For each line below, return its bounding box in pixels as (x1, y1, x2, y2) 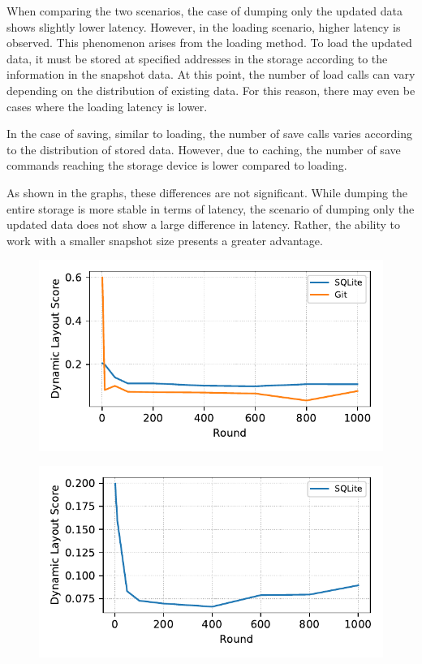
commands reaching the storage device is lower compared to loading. (6, 157, 347, 174)
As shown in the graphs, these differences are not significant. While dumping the (6, 183, 408, 200)
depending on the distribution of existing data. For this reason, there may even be (6, 81, 416, 98)
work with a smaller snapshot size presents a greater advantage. (6, 231, 323, 248)
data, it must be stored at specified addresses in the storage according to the (6, 50, 388, 67)
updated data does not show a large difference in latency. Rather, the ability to (6, 216, 401, 233)
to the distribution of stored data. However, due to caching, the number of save (6, 140, 401, 157)
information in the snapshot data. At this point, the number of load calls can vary (6, 66, 416, 83)
